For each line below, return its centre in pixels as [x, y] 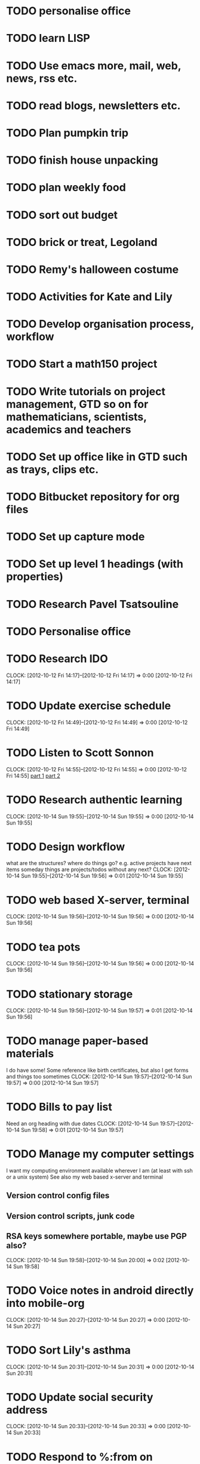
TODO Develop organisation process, [100, 324]
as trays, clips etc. [53, 469]
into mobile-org [45, 1303]
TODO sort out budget [62, 215]
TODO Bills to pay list [59, 1107]
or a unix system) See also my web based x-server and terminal [84, 1177]
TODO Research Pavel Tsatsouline [93, 604]
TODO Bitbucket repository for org [93, 497]
